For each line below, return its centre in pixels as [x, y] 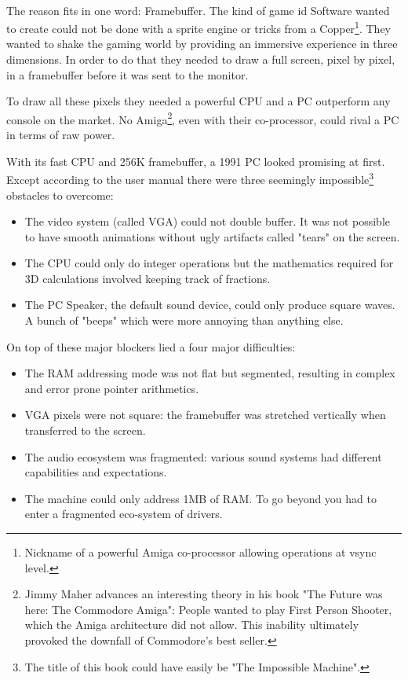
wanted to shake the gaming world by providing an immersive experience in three [202, 44]
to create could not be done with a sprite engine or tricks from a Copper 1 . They [199, 27]
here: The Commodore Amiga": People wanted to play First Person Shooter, [208, 609]
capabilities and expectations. [96, 472]
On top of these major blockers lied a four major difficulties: [151, 346]
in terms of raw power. [61, 135]
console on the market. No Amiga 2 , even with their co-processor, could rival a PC [203, 118]
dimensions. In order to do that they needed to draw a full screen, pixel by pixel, [201, 59]
